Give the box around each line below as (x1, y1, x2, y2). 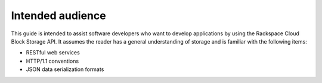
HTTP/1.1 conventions (26, 57, 79, 64)
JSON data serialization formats (26, 66, 104, 73)
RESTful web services (26, 49, 80, 56)
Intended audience (11, 9, 107, 22)
